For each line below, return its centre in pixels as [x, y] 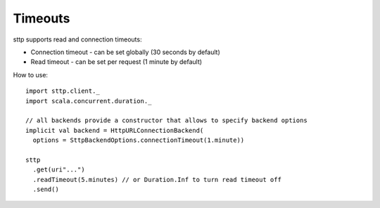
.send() [46, 189]
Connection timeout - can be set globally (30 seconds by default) [126, 52]
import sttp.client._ [63, 91]
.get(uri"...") [59, 170]
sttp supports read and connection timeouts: [77, 39]
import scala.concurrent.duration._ [89, 101]
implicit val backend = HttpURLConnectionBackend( [115, 130]
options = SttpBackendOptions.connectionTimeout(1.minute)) [139, 140]
